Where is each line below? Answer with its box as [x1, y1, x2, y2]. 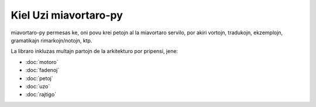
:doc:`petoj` [25, 74, 54, 81]
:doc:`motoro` [25, 58, 59, 65]
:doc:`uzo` [25, 83, 50, 90]
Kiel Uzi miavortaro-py [11, 9, 123, 22]
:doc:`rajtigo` [25, 91, 57, 98]
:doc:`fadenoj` [25, 67, 60, 74]
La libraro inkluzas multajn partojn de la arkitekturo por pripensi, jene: [11, 48, 178, 55]
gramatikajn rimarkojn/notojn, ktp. [11, 37, 92, 44]
